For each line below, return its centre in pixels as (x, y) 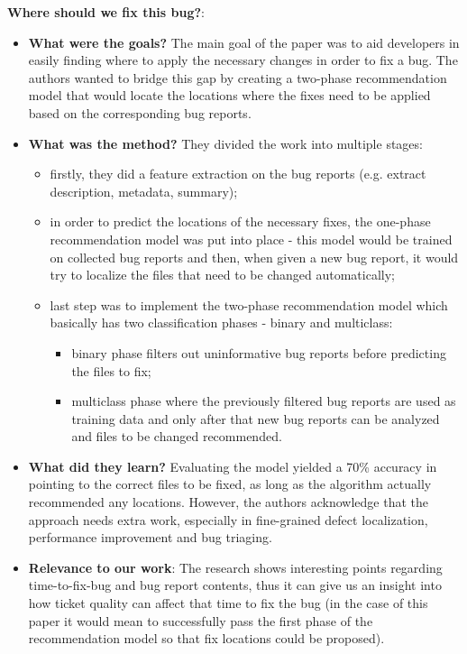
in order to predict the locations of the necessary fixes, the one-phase (240, 221)
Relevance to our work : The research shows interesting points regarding (235, 567)
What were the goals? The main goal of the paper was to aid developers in (244, 42)
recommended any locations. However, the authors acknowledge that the (228, 502)
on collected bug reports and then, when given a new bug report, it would (254, 257)
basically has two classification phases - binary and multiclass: (221, 322)
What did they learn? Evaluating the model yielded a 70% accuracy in (233, 466)
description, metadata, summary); (144, 191)
